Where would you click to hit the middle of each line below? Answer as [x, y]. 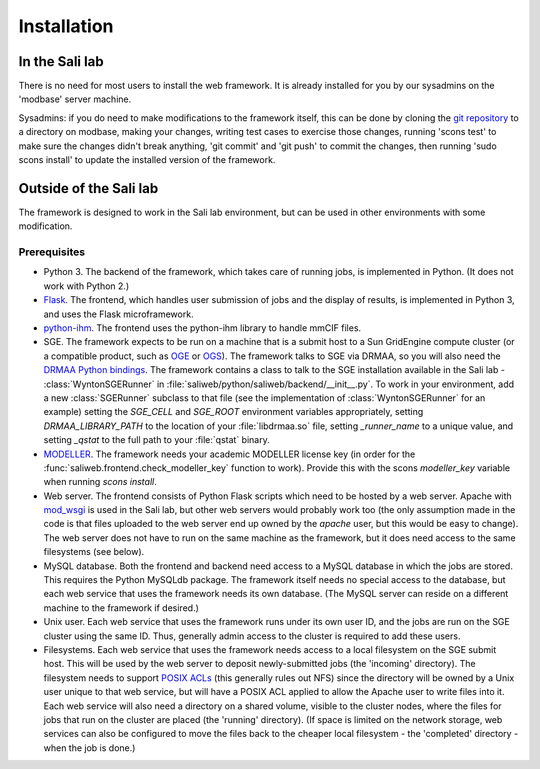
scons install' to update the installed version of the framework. [147, 160]
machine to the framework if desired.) [121, 607]
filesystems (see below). [94, 552]
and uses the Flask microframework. [118, 314]
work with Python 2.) [86, 286]
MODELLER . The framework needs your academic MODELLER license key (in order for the [229, 454]
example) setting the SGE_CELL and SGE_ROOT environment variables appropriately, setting [233, 412]
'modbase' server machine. [75, 99]
